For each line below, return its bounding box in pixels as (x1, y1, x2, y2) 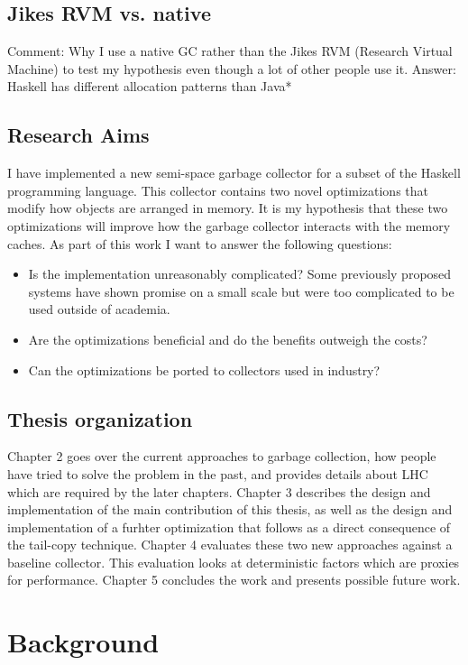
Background (7, 623, 160, 660)
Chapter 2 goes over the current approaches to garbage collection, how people (7, 447, 436, 466)
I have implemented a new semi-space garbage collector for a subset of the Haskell (7, 163, 461, 182)
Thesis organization (7, 404, 193, 432)
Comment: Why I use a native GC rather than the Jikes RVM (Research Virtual (7, 42, 453, 60)
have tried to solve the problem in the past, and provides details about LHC (7, 464, 428, 483)
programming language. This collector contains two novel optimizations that (7, 180, 429, 199)
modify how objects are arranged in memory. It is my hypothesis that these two (7, 199, 448, 217)
